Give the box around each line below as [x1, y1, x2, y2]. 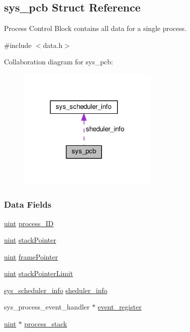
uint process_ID [4, 218, 54, 228]
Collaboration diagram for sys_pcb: [4, 56, 113, 67]
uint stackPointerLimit [4, 268, 73, 279]
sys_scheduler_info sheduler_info [4, 285, 107, 295]
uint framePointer [4, 251, 58, 262]
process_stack [24, 319, 67, 329]
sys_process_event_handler [4, 302, 90, 312]
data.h [43, 39, 63, 50]
